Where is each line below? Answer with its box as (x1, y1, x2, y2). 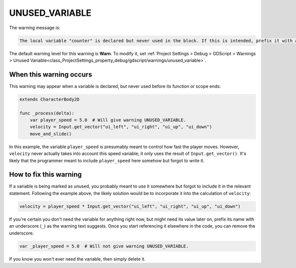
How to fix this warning (9, 170, 82, 179)
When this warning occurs (9, 70, 92, 78)
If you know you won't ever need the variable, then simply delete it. (9, 256, 146, 262)
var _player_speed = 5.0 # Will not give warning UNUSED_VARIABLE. (19, 243, 189, 249)
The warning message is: (9, 25, 61, 31)
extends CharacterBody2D (19, 96, 80, 102)
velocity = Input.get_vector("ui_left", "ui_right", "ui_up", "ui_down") (30, 124, 212, 130)
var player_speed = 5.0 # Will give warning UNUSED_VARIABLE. (30, 117, 186, 123)
